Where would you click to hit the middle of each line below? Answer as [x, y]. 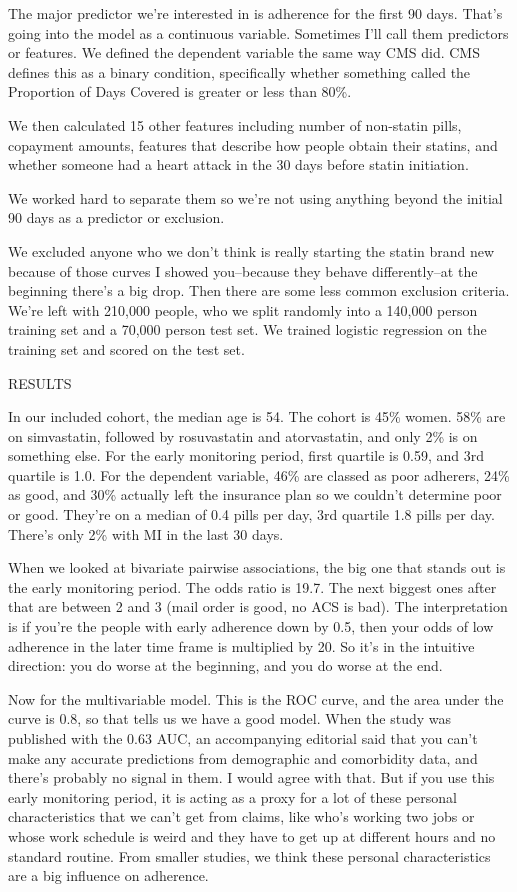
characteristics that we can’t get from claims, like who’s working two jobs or [241, 816]
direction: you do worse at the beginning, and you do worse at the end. [225, 665]
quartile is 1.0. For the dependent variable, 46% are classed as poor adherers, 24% [259, 474]
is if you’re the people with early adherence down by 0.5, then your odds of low [251, 626]
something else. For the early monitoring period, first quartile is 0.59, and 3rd [246, 455]
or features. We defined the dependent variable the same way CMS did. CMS [244, 52]
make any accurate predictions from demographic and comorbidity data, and [243, 757]
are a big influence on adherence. [108, 875]
